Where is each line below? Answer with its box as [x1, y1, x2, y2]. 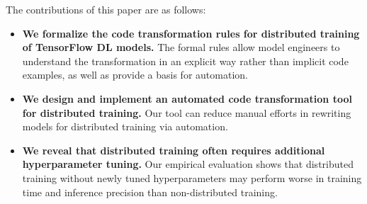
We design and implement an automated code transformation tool [22, 91, 352, 106]
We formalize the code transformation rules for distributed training [22, 25, 360, 40]
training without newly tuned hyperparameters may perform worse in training [22, 170, 362, 185]
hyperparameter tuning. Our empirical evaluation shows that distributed [22, 157, 354, 171]
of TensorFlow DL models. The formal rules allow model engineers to [22, 40, 340, 55]
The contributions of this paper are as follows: [6, 2, 206, 16]
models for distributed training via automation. [22, 119, 228, 134]
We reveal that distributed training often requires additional [22, 142, 325, 157]
